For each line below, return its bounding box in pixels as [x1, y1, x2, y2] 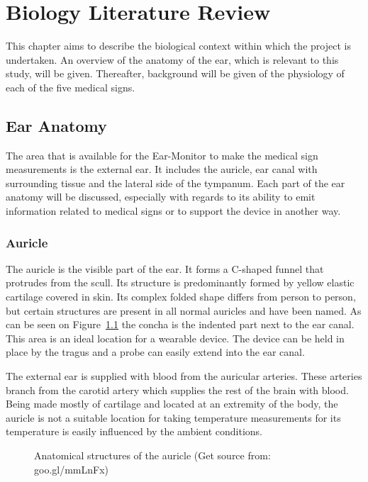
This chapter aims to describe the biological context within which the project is [6, 38, 351, 53]
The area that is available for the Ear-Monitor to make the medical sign [6, 147, 318, 162]
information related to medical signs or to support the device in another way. [6, 203, 341, 218]
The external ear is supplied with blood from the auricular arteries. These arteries [6, 369, 362, 383]
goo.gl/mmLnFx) [34, 461, 109, 476]
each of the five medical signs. [6, 79, 135, 94]
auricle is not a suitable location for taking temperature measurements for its [6, 410, 341, 425]
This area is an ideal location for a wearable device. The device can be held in [6, 330, 345, 345]
